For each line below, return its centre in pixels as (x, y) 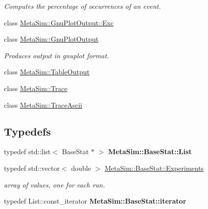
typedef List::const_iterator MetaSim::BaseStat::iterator (95, 201)
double (81, 168)
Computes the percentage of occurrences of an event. (82, 6)
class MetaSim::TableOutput (47, 72)
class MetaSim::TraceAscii (43, 104)
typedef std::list (27, 151)
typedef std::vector (32, 168)
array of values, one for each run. (54, 184)
